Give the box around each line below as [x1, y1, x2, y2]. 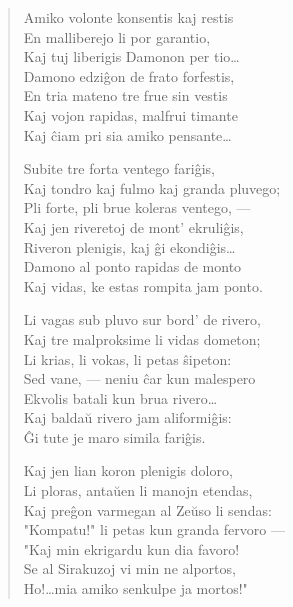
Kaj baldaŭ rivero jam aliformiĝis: [23, 407, 232, 428]
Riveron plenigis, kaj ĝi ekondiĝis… [23, 236, 236, 257]
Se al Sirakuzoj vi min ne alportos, [23, 558, 236, 579]
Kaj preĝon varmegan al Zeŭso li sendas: [23, 499, 272, 520]
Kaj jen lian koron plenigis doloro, [23, 460, 233, 481]
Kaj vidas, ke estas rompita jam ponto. [23, 275, 263, 296]
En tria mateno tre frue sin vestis [23, 85, 228, 106]
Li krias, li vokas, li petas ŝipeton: [23, 348, 232, 369]
